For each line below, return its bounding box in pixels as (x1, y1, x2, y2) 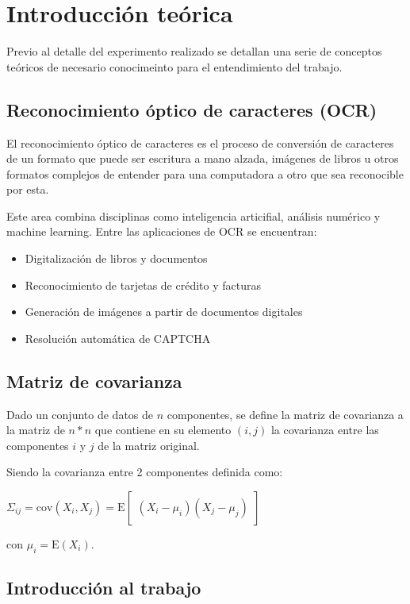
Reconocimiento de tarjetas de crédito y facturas (25, 276, 261, 293)
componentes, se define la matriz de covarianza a (167, 406, 404, 422)
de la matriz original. (98, 437, 200, 453)
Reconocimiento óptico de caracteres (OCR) (6, 97, 377, 121)
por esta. (6, 181, 49, 198)
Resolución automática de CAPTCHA (25, 329, 211, 346)
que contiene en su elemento (94, 421, 232, 438)
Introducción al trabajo (6, 575, 201, 600)
